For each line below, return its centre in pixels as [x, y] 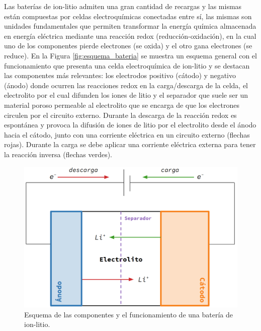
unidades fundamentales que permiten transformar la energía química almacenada [130, 26]
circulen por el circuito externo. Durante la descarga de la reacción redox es [120, 115]
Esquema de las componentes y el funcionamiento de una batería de [129, 314]
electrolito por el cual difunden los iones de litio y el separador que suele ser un [126, 95]
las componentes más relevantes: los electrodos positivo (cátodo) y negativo [120, 75]
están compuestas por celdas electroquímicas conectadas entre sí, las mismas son [128, 16]
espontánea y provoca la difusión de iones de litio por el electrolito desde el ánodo [130, 125]
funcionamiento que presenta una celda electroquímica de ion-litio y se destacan [127, 65]
